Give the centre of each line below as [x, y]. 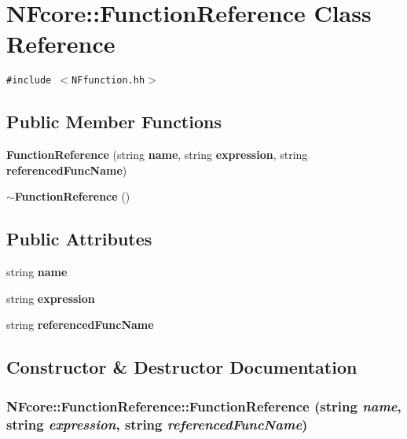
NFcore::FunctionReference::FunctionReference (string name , [204, 406]
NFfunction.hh [108, 81]
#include [29, 81]
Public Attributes [79, 239]
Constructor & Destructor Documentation [182, 367]
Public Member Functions [114, 122]
